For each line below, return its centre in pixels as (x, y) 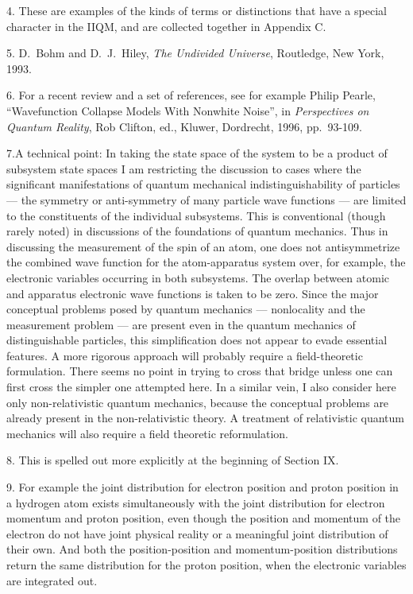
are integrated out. (52, 580)
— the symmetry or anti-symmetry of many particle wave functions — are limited (206, 199)
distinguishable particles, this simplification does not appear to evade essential (197, 340)
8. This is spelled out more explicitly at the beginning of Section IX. (173, 460)
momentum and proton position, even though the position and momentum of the (204, 518)
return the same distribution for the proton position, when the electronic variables (206, 565)
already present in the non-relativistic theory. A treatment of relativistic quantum (205, 418)
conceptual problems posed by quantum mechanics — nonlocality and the (186, 309)
